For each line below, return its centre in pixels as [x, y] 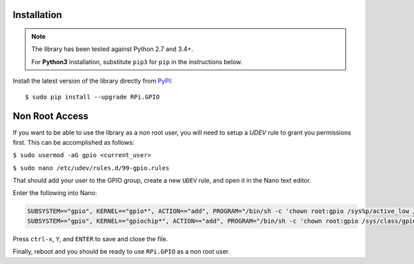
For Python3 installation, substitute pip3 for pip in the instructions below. [137, 61]
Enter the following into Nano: [55, 193]
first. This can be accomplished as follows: [73, 142]
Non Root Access [51, 116]
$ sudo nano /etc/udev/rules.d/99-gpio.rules [91, 168]
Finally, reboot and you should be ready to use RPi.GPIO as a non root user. [121, 252]
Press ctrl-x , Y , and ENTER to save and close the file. [90, 238]
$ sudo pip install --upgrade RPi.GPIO [92, 97]
